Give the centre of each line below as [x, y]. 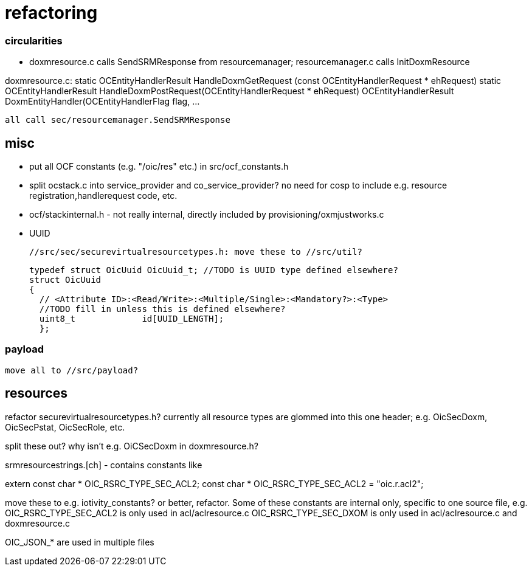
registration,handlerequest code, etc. [103, 195]
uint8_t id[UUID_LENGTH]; [132, 318]
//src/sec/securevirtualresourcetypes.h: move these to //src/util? [196, 251]
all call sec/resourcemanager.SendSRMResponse [118, 120]
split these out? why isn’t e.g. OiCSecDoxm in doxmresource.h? [132, 446]
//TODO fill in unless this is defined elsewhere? [162, 309]
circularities [34, 40]
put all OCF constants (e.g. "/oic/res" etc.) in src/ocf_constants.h [159, 166]
